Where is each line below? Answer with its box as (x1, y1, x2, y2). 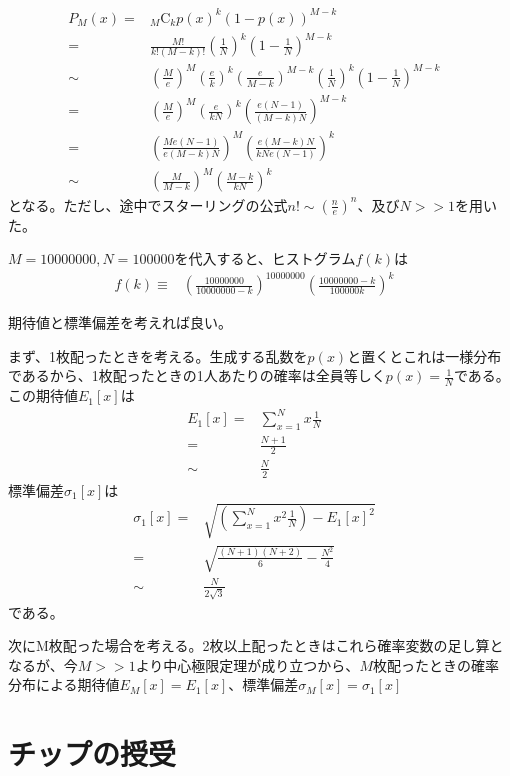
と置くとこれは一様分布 (347, 345, 502, 366)
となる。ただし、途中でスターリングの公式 (8, 194, 288, 215)
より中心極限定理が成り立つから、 (135, 654, 360, 675)
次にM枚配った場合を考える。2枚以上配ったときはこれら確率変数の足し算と (8, 635, 504, 656)
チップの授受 (8, 733, 177, 774)
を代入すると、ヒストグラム (174, 248, 356, 269)
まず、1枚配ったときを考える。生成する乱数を (8, 345, 308, 366)
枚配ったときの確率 (372, 654, 499, 675)
